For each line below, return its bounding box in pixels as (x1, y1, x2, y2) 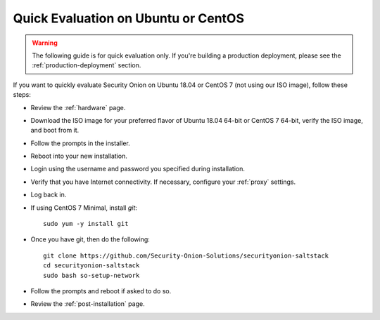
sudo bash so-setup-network (43, 271, 140, 279)
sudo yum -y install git (43, 220, 129, 228)
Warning (32, 39, 58, 47)
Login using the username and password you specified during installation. (30, 165, 246, 173)
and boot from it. (30, 126, 80, 135)
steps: (13, 91, 31, 99)
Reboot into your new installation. (30, 152, 128, 161)
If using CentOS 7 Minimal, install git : (30, 204, 137, 212)
